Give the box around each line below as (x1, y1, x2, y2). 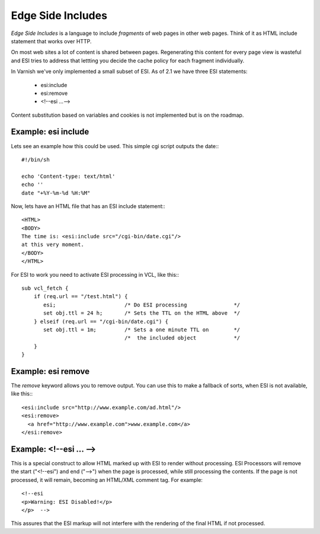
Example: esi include (11, 127, 89, 137)
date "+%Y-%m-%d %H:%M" (21, 190, 91, 196)
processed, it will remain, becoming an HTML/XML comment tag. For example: (11, 476, 203, 483)
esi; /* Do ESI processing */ (43, 301, 241, 308)
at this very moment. (21, 241, 84, 248)
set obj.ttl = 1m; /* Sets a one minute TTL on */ (43, 327, 241, 333)
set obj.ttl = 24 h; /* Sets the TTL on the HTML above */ (43, 310, 241, 316)
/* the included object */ (124, 335, 241, 341)
